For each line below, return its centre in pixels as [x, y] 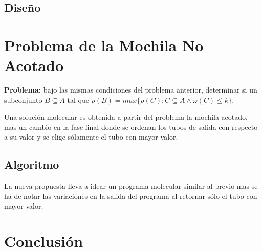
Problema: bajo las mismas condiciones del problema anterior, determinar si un [131, 90]
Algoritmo [32, 164]
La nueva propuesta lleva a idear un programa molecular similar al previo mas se [131, 186]
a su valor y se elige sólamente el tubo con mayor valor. [91, 137]
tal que [78, 99]
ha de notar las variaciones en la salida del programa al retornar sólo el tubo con [131, 196]
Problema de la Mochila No [104, 45]
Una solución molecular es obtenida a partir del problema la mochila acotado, [126, 117]
